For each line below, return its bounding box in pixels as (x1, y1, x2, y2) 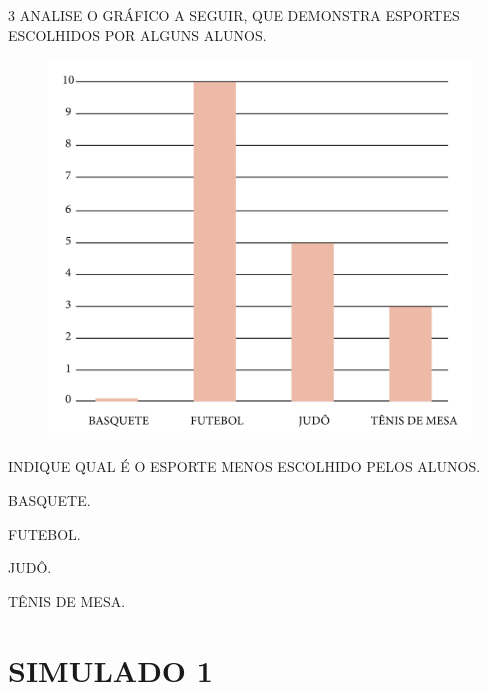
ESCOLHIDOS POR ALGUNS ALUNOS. (8, 24, 267, 45)
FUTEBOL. (8, 523, 81, 544)
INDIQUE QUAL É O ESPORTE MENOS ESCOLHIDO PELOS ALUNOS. (8, 456, 481, 477)
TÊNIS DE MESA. (8, 590, 126, 611)
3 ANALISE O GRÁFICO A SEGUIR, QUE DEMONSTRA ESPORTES (8, 5, 460, 25)
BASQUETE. (8, 490, 91, 511)
